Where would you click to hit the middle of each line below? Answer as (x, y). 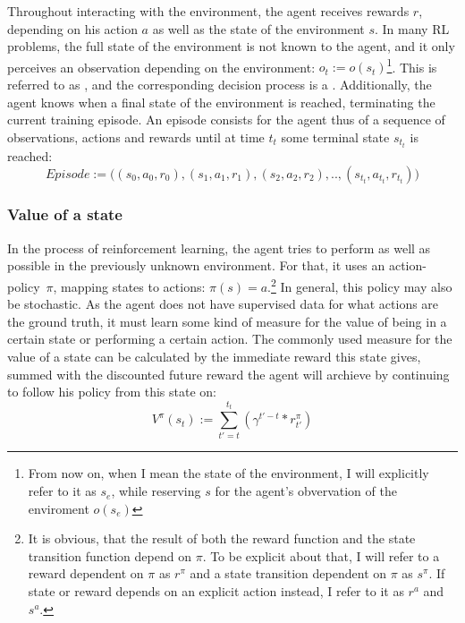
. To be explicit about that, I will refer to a (321, 555)
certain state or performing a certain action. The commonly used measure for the (230, 339)
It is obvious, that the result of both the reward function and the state (222, 538)
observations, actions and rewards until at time (136, 137)
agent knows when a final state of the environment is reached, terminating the (221, 102)
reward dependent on (86, 573)
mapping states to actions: (133, 286)
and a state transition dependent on (288, 573)
